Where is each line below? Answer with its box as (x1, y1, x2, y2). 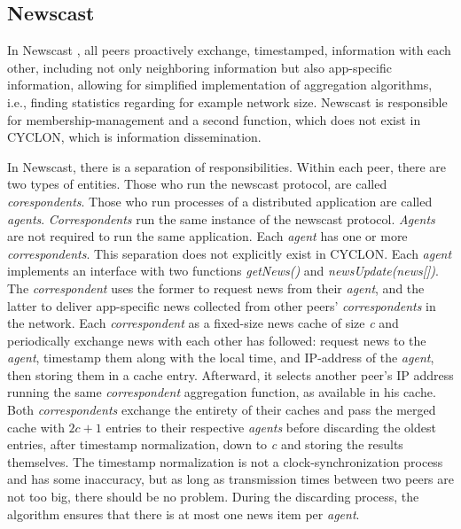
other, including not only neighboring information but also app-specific (7, 58, 392, 76)
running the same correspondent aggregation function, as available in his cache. (7, 383, 436, 401)
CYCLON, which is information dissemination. (7, 128, 262, 146)
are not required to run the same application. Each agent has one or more (7, 227, 408, 245)
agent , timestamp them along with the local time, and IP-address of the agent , (7, 348, 434, 367)
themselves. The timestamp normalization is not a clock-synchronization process (7, 452, 443, 471)
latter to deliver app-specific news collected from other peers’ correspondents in (7, 296, 436, 315)
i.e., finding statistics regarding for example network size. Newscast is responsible (7, 92, 448, 111)
